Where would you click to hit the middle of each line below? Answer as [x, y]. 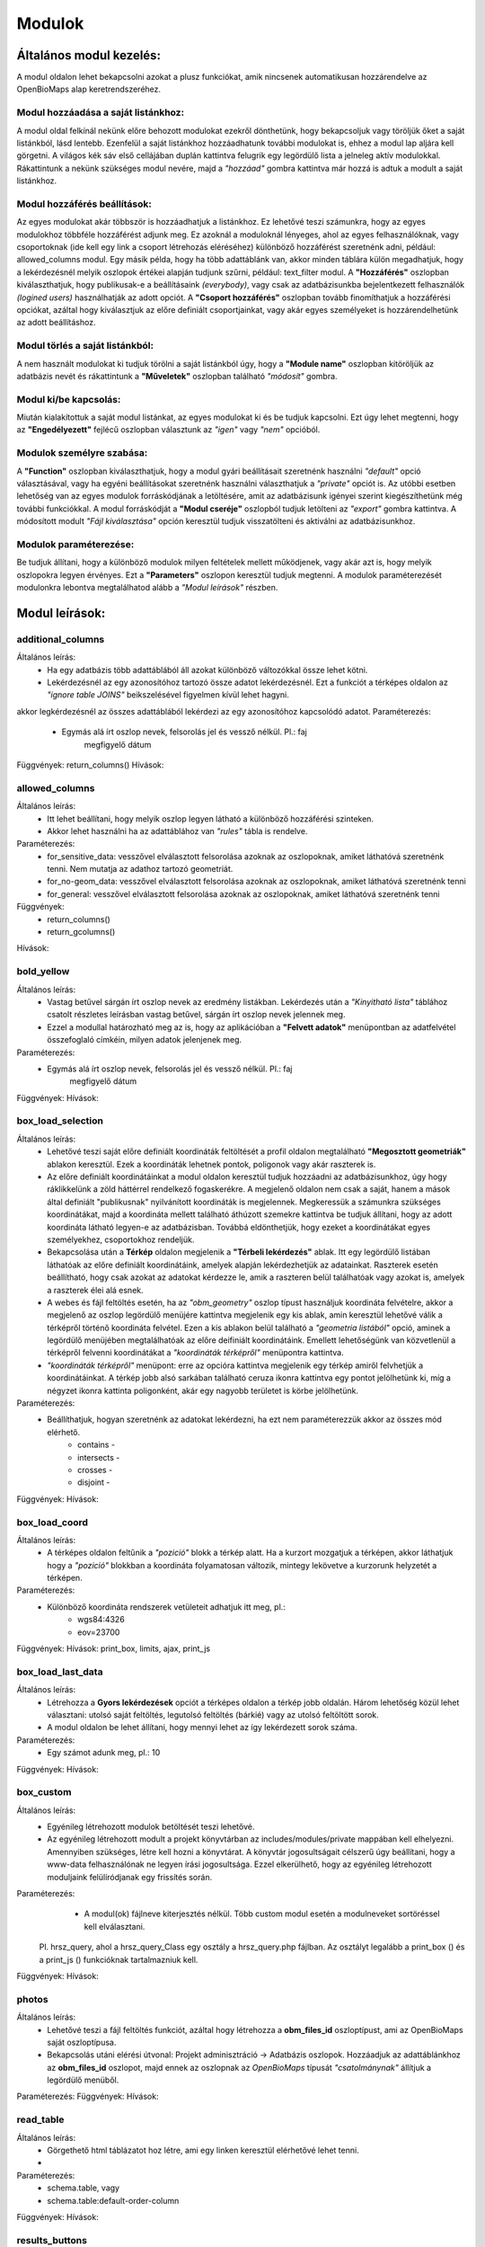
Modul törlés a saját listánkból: [85, 346]
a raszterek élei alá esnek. [95, 1290]
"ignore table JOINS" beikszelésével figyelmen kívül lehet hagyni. [168, 695]
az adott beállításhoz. [56, 323]
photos [32, 1999]
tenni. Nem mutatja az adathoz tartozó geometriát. [140, 869]
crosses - [95, 1470]
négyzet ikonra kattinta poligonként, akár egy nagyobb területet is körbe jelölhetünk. [203, 1390]
